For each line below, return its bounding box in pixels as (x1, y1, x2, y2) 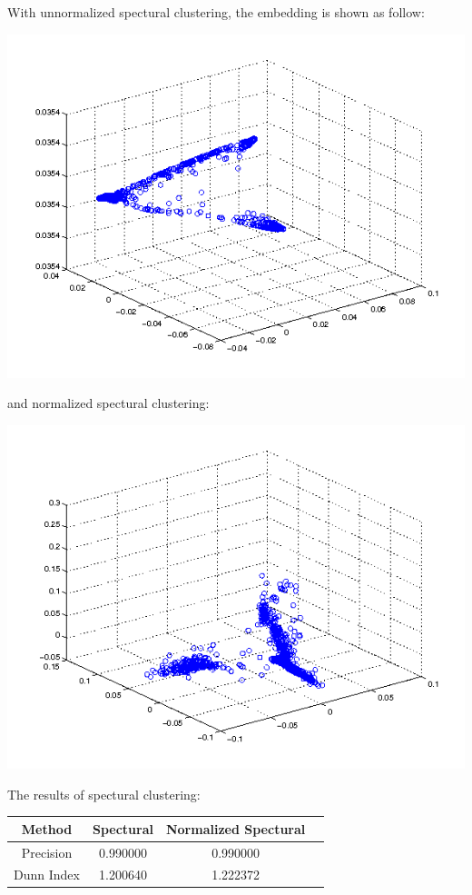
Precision (21, 842, 73, 861)
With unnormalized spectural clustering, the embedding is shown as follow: (7, 3, 425, 22)
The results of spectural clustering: (7, 784, 201, 803)
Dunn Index (14, 865, 80, 884)
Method (21, 819, 73, 838)
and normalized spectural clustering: (7, 393, 210, 413)
